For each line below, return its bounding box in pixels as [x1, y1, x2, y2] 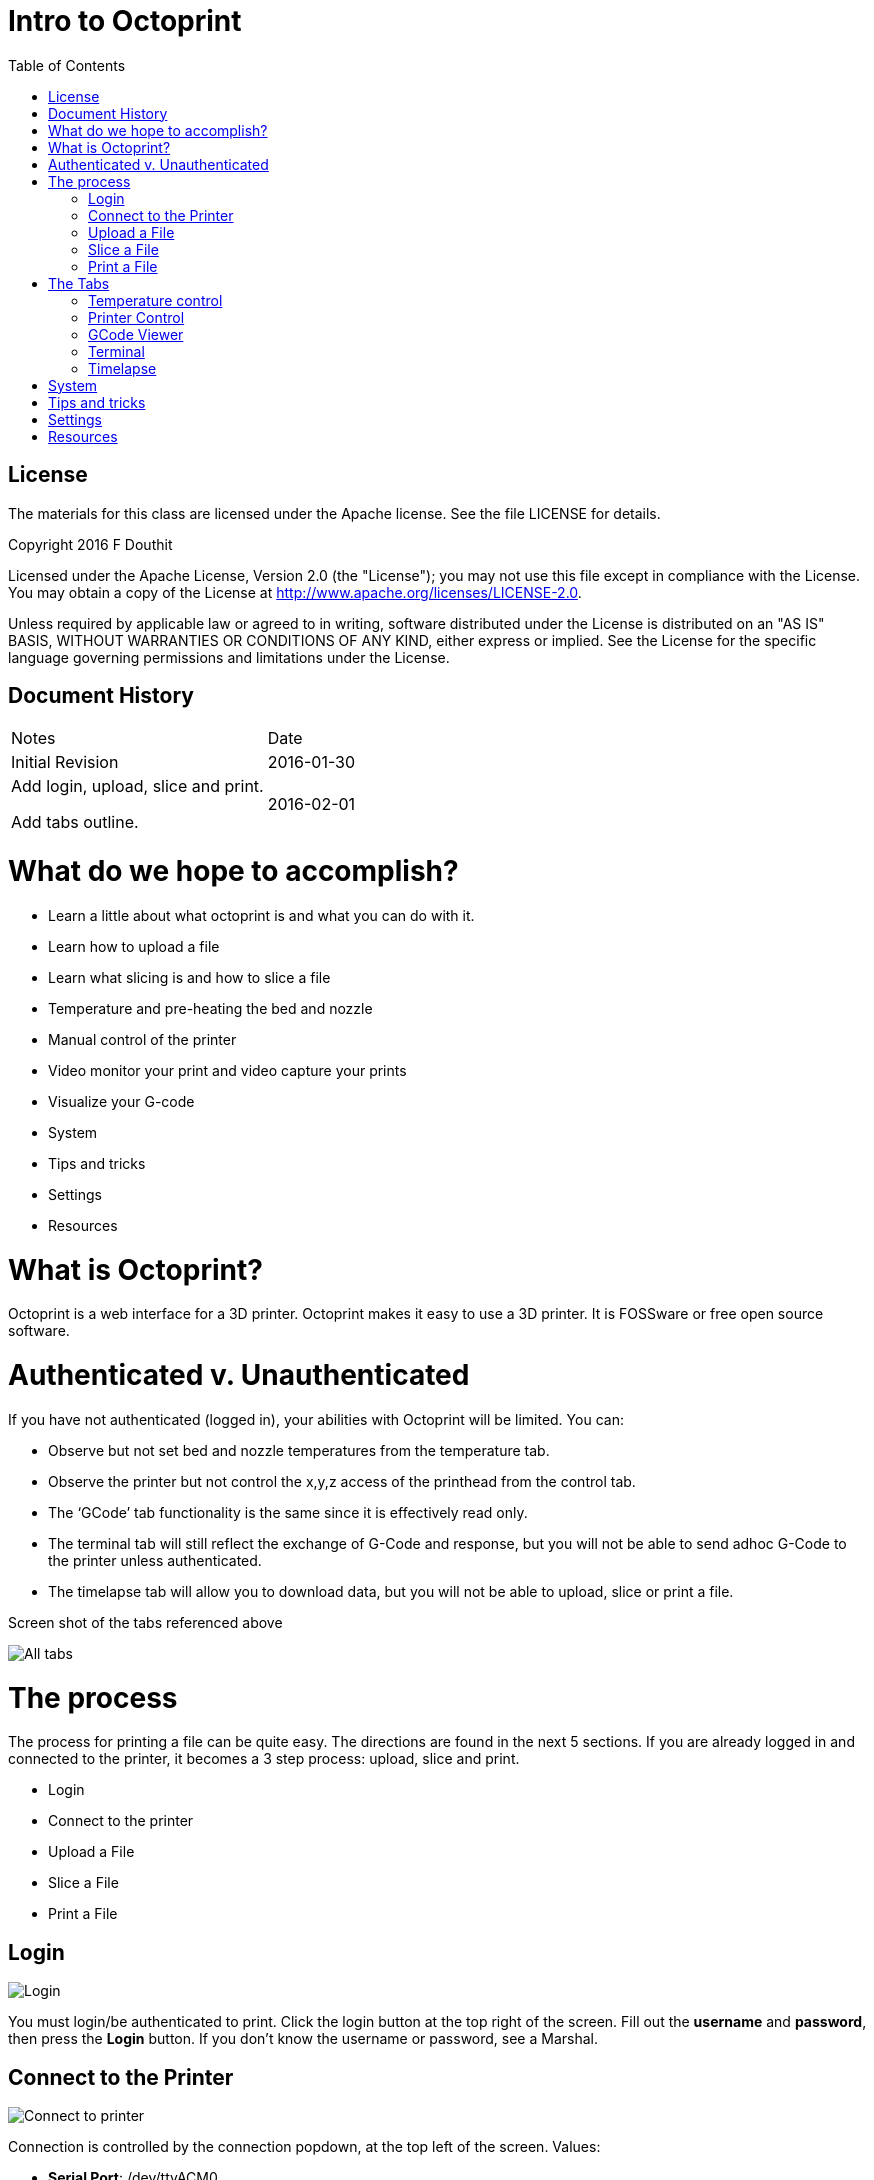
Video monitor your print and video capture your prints [48, 1061, 407, 1079]
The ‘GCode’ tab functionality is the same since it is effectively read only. [48, 1503, 528, 1521]
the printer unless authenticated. [48, 1551, 262, 1569]
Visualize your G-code [48, 1092, 195, 1110]
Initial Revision [11, 752, 119, 773]
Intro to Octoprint [8, 4, 242, 38]
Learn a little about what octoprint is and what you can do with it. [48, 906, 475, 924]
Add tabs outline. [11, 812, 139, 833]
